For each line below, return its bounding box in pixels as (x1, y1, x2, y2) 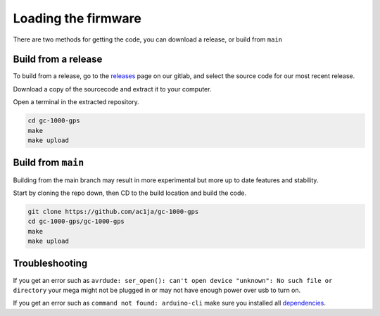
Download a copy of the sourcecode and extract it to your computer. (13, 84, 212, 93)
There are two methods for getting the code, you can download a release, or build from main (13, 35, 283, 44)
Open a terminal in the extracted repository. (13, 98, 140, 106)
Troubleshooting (13, 258, 88, 270)
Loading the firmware (13, 11, 142, 26)
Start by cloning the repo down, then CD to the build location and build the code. (13, 189, 246, 197)
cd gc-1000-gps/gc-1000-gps (27, 217, 125, 225)
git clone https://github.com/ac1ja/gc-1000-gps (27, 208, 199, 215)
